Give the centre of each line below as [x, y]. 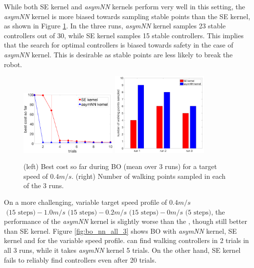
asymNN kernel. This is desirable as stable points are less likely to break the [118, 54]
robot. [13, 64]
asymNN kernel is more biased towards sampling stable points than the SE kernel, [127, 16]
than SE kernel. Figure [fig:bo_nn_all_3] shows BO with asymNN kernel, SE [120, 231]
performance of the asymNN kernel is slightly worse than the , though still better [126, 221]
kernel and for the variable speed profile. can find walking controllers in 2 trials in [127, 240]
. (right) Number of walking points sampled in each [149, 176]
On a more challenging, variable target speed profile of [86, 202]
